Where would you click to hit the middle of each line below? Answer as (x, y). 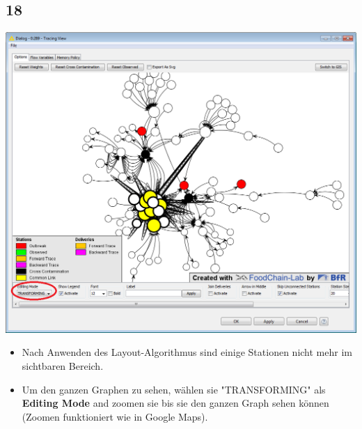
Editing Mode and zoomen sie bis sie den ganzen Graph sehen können (175, 403)
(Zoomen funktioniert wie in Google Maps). (115, 416)
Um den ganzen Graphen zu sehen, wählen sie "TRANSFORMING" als (174, 389)
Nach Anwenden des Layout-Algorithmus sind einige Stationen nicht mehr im (187, 352)
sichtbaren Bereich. (63, 366)
